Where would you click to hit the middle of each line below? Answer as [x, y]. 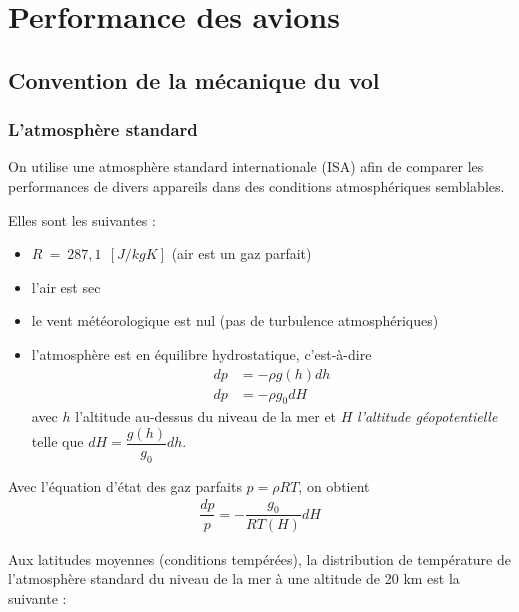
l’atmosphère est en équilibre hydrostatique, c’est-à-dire [201, 353]
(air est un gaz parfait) [241, 253]
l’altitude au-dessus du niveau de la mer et [206, 416]
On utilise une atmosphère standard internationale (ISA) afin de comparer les [246, 166]
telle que [57, 441]
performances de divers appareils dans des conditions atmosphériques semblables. [256, 185]
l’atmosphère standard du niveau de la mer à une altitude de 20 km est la [234, 578]
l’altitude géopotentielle [427, 416]
